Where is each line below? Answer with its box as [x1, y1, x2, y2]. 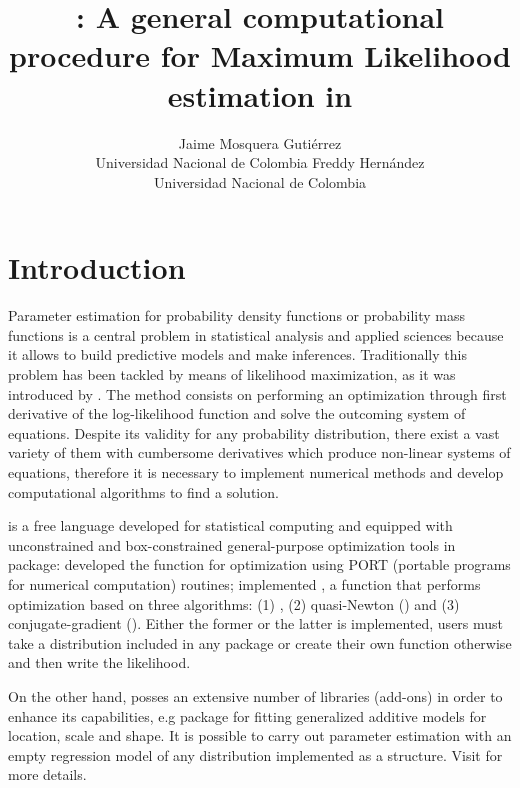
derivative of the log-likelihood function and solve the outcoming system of [8, 403, 466, 424]
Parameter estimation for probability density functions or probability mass [8, 305, 466, 326]
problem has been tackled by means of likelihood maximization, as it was [8, 364, 456, 384]
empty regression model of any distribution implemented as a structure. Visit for [8, 744, 503, 765]
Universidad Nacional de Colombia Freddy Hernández [95, 152, 425, 173]
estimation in [167, 74, 353, 115]
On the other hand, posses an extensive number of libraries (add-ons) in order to [8, 685, 503, 706]
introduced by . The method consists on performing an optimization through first [8, 383, 507, 404]
